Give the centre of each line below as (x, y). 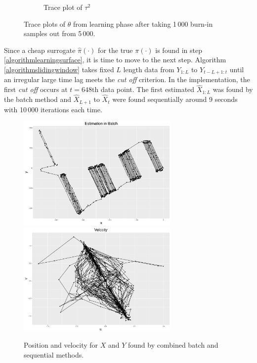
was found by (233, 89)
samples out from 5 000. (60, 33)
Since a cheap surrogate (40, 50)
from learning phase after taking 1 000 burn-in (143, 23)
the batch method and (38, 99)
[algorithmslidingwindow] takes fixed (59, 69)
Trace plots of (45, 23)
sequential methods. (54, 354)
